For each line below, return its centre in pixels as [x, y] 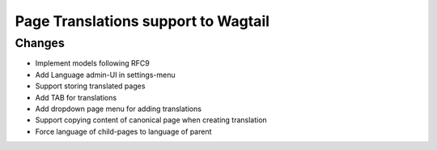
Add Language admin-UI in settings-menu [105, 75]
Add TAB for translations [76, 97]
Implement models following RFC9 [92, 63]
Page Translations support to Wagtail [142, 21]
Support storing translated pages [90, 86]
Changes [40, 43]
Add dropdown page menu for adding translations [119, 109]
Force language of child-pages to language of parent [123, 131]
